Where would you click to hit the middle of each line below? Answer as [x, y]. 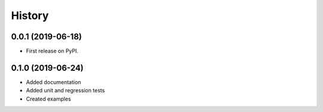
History [30, 15]
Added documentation [54, 82]
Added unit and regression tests [65, 91]
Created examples [48, 99]
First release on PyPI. [52, 51]
